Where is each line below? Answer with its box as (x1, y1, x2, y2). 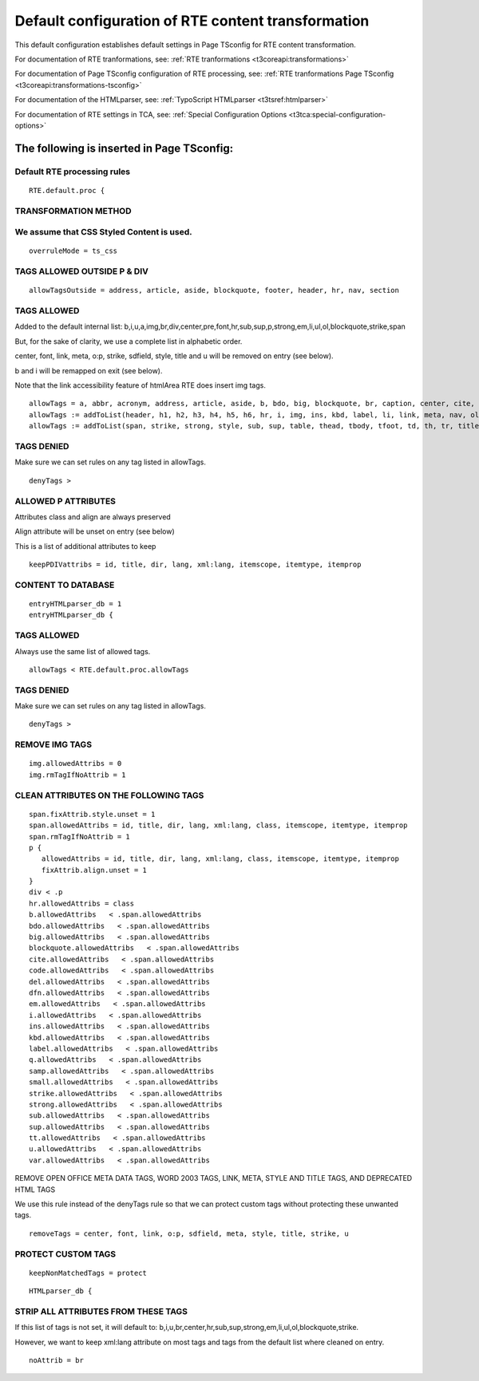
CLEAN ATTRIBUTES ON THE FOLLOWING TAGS (14, 790, 204, 801)
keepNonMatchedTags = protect (29, 1269, 148, 1277)
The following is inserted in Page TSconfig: (14, 141, 234, 155)
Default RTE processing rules (14, 166, 131, 177)
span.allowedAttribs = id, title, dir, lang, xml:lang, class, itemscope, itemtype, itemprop (29, 821, 408, 830)
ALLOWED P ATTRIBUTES (14, 495, 116, 507)
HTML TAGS (14, 1185, 56, 1194)
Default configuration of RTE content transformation (14, 12, 370, 30)
